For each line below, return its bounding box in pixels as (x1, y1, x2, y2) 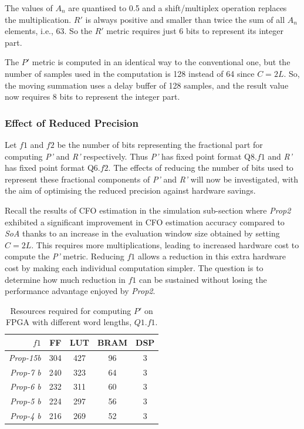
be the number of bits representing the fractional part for (57, 138, 263, 150)
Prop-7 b (10, 366, 41, 378)
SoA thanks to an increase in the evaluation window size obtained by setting (5, 227, 280, 239)
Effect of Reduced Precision (5, 115, 139, 130)
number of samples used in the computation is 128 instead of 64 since (5, 67, 255, 79)
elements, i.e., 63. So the (5, 25, 93, 37)
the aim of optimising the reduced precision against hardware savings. (5, 184, 256, 197)
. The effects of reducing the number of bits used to (108, 161, 293, 174)
